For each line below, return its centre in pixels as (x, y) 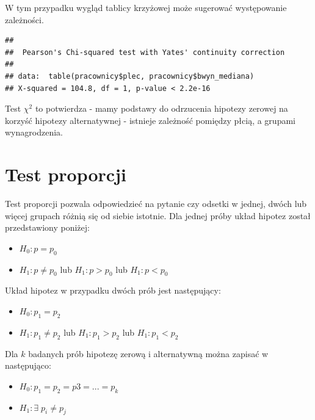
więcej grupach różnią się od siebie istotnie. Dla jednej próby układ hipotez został (158, 215)
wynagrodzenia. (34, 132)
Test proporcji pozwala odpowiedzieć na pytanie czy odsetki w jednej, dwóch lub (156, 204)
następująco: (28, 365)
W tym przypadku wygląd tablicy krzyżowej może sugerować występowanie (146, 7)
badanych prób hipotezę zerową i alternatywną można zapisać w (148, 353)
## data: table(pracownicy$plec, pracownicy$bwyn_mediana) (130, 76)
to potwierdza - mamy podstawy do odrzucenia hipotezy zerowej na (161, 108)
